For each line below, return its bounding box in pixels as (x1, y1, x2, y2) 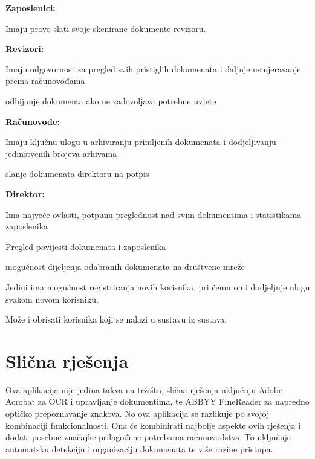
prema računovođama (5, 74, 85, 87)
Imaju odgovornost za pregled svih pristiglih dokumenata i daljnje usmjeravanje (5, 62, 301, 75)
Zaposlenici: (5, 2, 56, 14)
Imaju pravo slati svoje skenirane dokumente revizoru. (5, 22, 206, 34)
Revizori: (5, 42, 44, 55)
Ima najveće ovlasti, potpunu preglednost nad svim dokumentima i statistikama (5, 208, 302, 220)
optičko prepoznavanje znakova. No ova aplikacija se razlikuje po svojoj (5, 407, 270, 419)
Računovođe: (5, 115, 60, 127)
